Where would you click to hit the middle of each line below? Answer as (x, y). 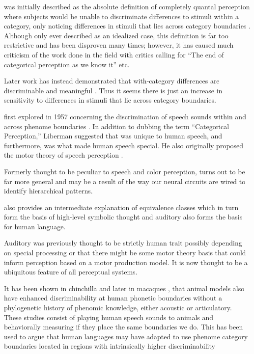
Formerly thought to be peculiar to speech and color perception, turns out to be (125, 171)
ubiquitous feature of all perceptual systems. (71, 272)
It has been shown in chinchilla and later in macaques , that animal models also (124, 288)
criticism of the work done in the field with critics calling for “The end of (114, 54)
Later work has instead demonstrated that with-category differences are (112, 81)
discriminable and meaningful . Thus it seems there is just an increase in (113, 90)
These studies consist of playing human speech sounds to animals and (109, 317)
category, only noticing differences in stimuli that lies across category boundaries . (127, 26)
